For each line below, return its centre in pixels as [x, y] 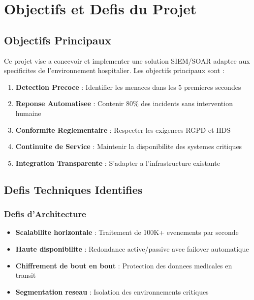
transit [26, 275]
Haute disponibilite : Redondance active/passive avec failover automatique [132, 248]
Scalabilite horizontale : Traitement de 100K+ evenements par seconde [127, 232]
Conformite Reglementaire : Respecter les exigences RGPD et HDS [123, 130]
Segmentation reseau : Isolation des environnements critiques [112, 291]
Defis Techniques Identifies [73, 189]
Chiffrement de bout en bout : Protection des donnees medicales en [124, 265]
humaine [28, 113]
